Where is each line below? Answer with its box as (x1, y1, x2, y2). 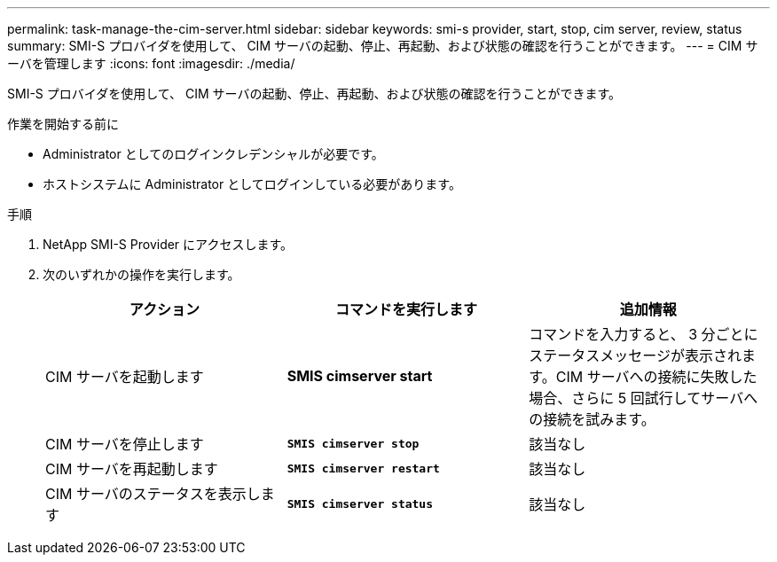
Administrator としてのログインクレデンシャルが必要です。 (43, 146, 384, 161)
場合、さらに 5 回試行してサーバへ (529, 389, 758, 407)
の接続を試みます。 (529, 410, 655, 428)
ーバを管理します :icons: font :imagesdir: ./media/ (7, 56, 295, 71)
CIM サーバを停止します (45, 435, 204, 453)
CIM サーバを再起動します (45, 460, 218, 478)
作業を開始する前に (7, 116, 119, 131)
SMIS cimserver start (286, 367, 433, 385)
